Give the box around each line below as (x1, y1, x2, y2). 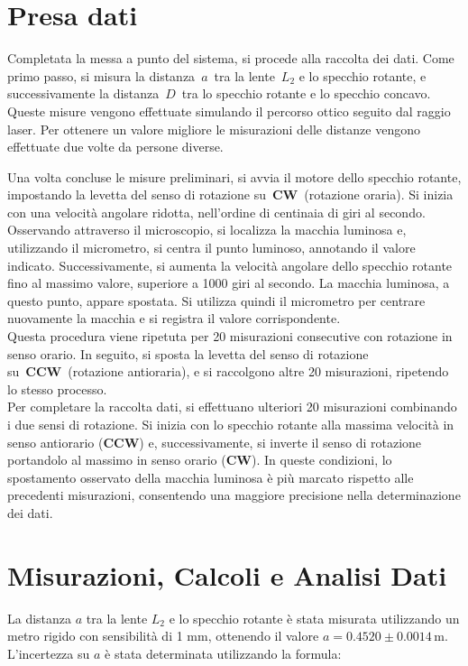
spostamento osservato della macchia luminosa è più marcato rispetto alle (7, 467, 414, 486)
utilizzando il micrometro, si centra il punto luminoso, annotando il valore (7, 238, 416, 257)
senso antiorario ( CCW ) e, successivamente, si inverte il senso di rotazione (7, 432, 422, 451)
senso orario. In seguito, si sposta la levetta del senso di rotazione (7, 344, 369, 363)
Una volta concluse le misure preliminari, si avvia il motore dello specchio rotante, (7, 167, 462, 186)
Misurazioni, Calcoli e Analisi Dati (7, 556, 447, 593)
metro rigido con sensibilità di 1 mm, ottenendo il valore (7, 626, 319, 645)
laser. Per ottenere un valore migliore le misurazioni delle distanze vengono (7, 119, 420, 138)
